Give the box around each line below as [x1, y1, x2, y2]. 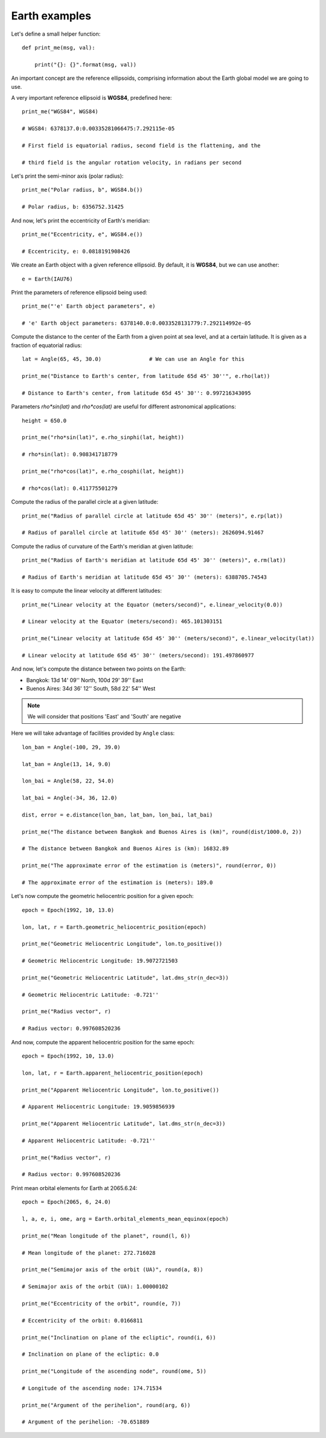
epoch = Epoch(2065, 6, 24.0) [22, 1199, 112, 1206]
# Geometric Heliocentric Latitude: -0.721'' [22, 991, 159, 998]
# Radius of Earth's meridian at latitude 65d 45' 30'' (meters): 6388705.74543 [22, 573, 267, 581]
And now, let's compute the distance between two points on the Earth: [11, 665, 187, 672]
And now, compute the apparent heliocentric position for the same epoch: [11, 1038, 195, 1046]
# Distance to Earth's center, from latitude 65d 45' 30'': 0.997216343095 [22, 389, 251, 396]
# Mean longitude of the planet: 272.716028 [22, 1249, 156, 1256]
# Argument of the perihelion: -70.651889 [22, 1419, 150, 1425]
